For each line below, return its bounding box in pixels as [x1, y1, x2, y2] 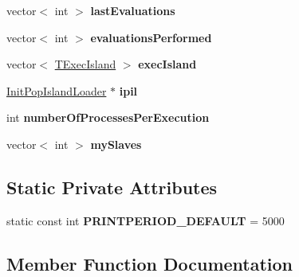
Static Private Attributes [6, 174, 218, 199]
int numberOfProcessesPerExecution [6, 109, 210, 126]
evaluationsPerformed [90, 29, 212, 45]
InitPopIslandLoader [6, 82, 107, 99]
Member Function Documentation [6, 251, 293, 275]
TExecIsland [54, 56, 116, 72]
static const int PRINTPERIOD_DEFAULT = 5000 [6, 212, 285, 228]
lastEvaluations [90, 2, 175, 18]
